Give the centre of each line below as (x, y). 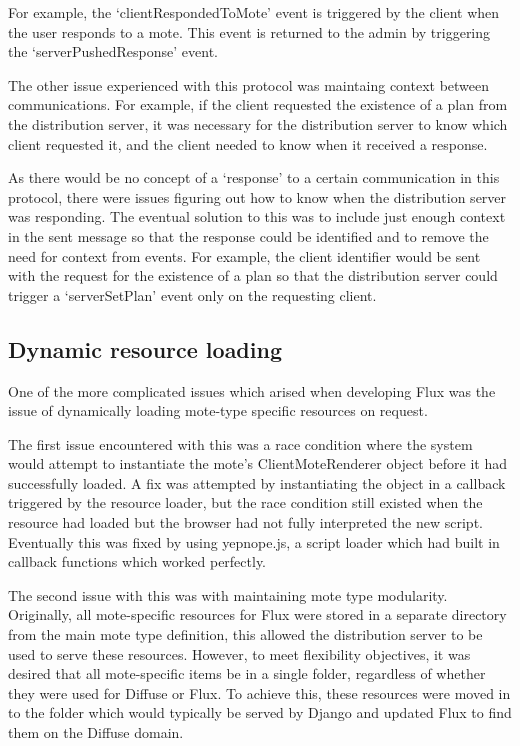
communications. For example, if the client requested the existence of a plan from (258, 104)
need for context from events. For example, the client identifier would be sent (244, 255)
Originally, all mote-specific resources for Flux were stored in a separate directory (257, 614)
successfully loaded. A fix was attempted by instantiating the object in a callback (257, 482)
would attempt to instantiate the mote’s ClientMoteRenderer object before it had (258, 463)
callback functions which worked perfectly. (137, 561)
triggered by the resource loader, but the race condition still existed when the (245, 502)
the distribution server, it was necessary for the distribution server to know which (258, 123)
